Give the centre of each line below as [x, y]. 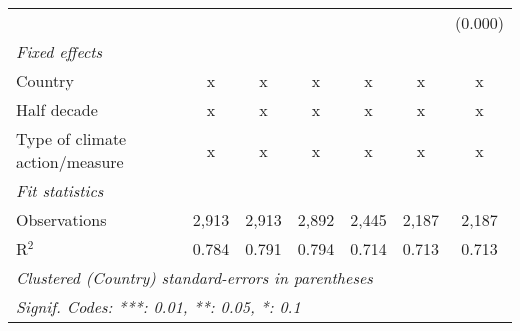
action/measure [70, 161]
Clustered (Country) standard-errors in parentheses [194, 277]
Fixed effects [59, 51]
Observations [61, 219]
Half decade [57, 109]
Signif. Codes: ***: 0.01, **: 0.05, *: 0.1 [158, 306]
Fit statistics [60, 190]
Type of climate [71, 138]
